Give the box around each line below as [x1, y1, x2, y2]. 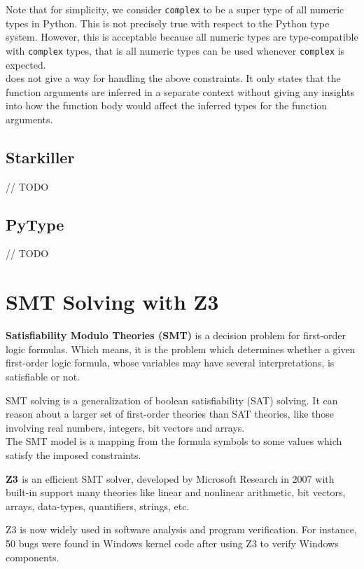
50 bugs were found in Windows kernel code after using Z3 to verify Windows [6, 535, 339, 550]
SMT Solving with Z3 [6, 287, 219, 316]
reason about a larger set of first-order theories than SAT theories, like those [6, 406, 334, 421]
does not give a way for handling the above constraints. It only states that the [6, 71, 341, 85]
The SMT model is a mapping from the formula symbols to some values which [6, 434, 342, 448]
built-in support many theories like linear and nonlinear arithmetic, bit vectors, [6, 485, 346, 500]
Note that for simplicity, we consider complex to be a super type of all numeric [6, 2, 344, 16]
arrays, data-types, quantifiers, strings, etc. [6, 498, 190, 513]
